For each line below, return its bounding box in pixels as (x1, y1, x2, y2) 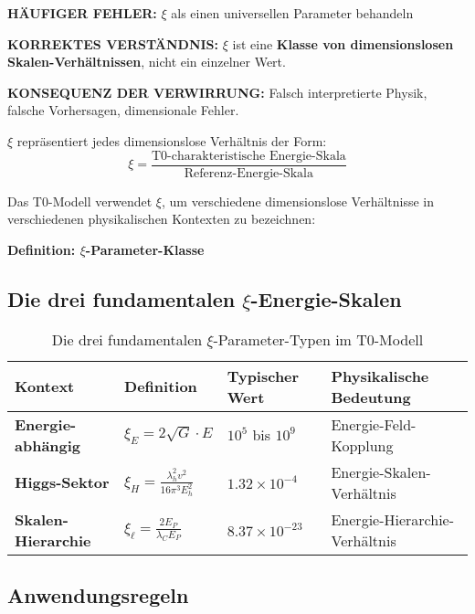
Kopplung (331, 434, 394, 456)
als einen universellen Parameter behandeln (171, 4, 414, 22)
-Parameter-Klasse (85, 239, 205, 259)
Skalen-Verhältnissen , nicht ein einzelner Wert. (7, 52, 286, 71)
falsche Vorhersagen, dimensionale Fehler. (7, 101, 239, 120)
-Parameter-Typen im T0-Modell (213, 328, 424, 350)
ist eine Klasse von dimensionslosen (232, 34, 454, 53)
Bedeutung (331, 386, 411, 408)
